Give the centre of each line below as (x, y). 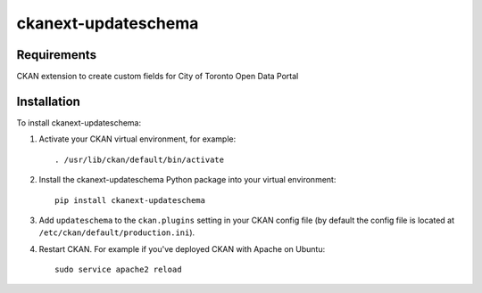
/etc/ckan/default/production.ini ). (117, 232)
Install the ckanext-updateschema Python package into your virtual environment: (187, 180)
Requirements (57, 55)
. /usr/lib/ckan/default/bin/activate (140, 159)
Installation (48, 101)
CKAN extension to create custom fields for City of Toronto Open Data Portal (158, 77)
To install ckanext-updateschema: (79, 122)
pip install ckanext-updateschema (130, 200)
